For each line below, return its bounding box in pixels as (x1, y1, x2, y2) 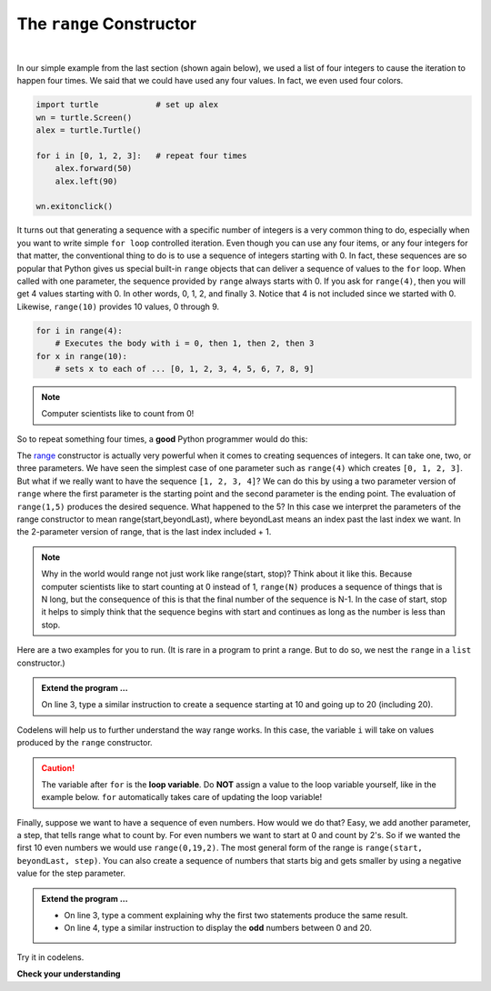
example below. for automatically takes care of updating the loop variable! (41, 792, 323, 803)
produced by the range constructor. (16, 737, 154, 748)
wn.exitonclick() (35, 201, 114, 212)
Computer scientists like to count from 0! (41, 408, 195, 419)
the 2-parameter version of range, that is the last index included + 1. (16, 526, 272, 537)
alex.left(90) (55, 175, 118, 186)
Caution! (41, 762, 75, 773)
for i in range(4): (35, 325, 123, 335)
